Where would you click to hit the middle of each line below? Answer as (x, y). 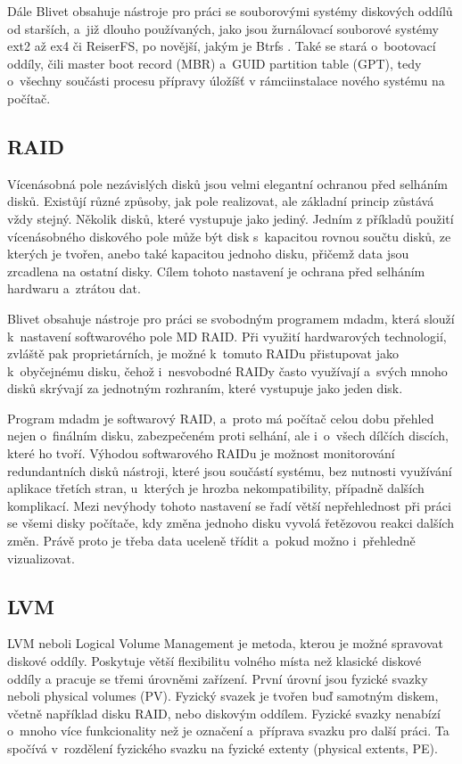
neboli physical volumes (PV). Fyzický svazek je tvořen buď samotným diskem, (223, 696)
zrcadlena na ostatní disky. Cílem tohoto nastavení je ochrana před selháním (216, 271)
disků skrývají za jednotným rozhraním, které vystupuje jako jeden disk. (205, 388)
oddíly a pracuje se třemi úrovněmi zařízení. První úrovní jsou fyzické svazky (218, 678)
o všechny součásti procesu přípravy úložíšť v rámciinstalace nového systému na (226, 81)
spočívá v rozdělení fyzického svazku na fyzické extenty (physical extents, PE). (223, 748)
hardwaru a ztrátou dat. (74, 288)
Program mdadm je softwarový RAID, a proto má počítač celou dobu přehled (221, 418)
